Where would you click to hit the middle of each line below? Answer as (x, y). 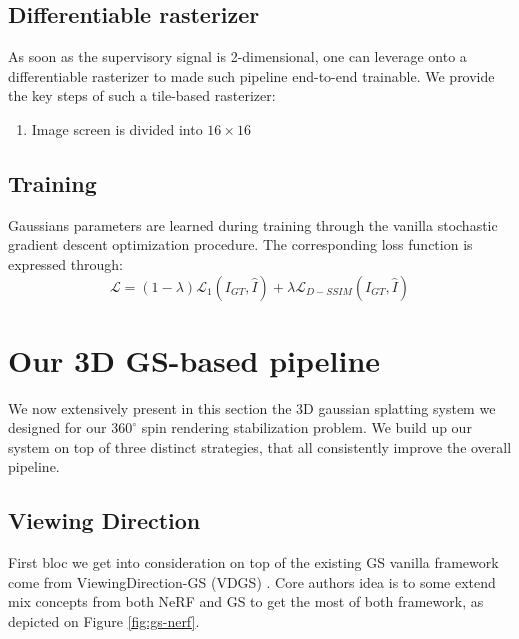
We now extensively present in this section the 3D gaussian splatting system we (252, 407)
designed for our (57, 427)
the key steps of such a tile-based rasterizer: (142, 95)
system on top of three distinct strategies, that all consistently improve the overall (260, 446)
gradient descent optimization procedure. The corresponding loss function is (240, 244)
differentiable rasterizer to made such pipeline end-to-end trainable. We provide (251, 75)
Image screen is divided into (117, 128)
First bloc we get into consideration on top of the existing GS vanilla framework (253, 562)
